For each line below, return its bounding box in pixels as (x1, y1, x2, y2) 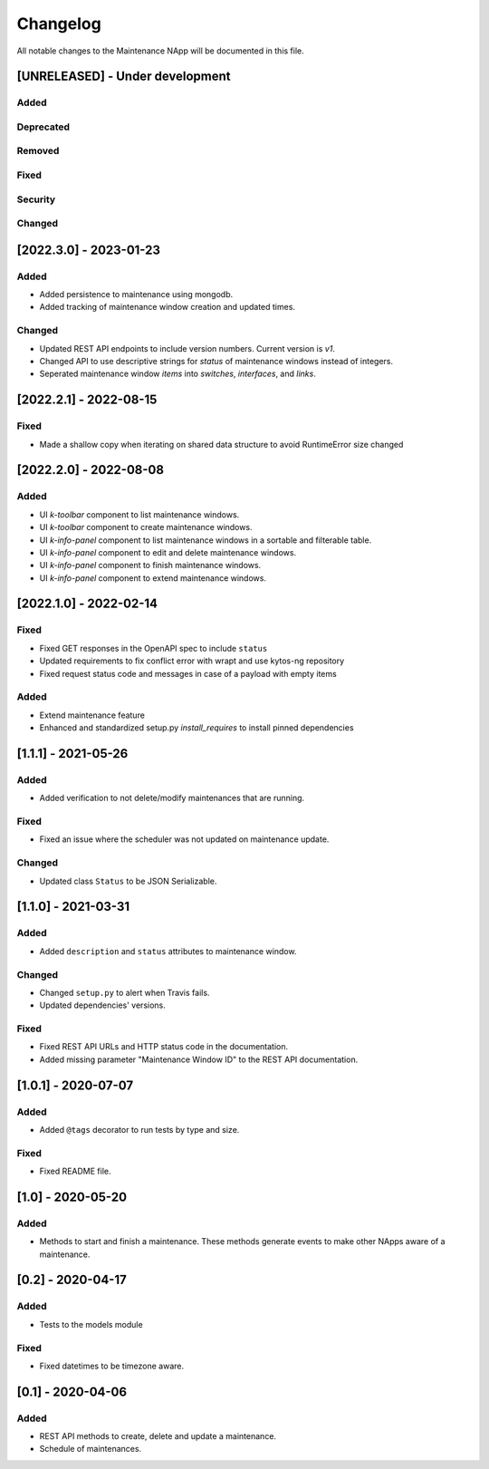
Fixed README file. (39, 1165, 111, 1177)
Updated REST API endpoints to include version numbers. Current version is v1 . (39, 343, 335, 353)
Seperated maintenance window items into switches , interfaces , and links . (39, 368, 316, 380)
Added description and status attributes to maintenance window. (39, 945, 297, 956)
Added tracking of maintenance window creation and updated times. (39, 302, 296, 313)
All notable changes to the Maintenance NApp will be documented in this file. (16, 45, 305, 56)
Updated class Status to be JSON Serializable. (39, 875, 217, 886)
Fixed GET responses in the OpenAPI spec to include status (39, 643, 268, 653)
